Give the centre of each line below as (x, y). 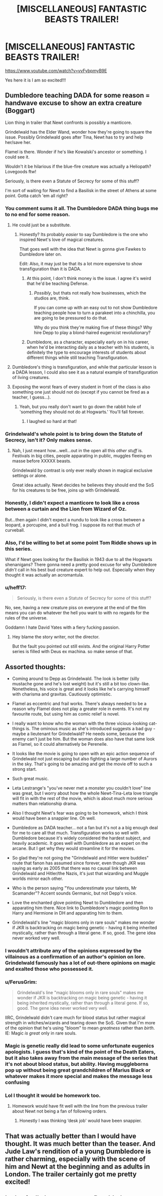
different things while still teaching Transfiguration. (78, 358)
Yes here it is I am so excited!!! (36, 80)
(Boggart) (20, 111)
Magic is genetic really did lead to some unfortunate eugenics (80, 1046)
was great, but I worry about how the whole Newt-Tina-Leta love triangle (85, 793)
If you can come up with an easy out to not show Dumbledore (96, 308)
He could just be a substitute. (42, 225)
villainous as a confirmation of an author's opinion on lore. (75, 957)
